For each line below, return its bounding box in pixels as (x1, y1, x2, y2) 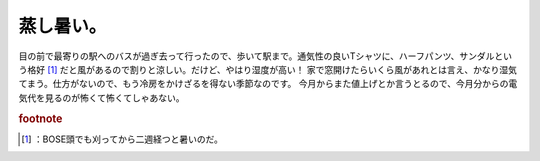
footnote (18, 111, 63, 125)
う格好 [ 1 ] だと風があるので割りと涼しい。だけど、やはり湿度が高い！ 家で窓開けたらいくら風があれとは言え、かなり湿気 (18, 63, 518, 75)
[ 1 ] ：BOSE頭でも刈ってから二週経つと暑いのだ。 (21, 133, 224, 145)
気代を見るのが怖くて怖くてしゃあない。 (18, 91, 185, 104)
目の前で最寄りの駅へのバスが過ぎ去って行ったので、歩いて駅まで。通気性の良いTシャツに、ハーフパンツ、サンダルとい (18, 50, 513, 62)
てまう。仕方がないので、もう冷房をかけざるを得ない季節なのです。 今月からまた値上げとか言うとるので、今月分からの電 (18, 78, 518, 90)
